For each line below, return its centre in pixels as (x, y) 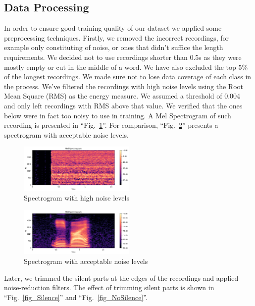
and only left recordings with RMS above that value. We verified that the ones (123, 105)
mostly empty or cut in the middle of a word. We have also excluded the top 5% (126, 67)
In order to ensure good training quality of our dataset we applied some (113, 28)
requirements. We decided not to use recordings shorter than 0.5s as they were (123, 57)
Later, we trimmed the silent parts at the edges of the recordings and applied (121, 278)
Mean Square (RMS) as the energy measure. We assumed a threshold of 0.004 (122, 96)
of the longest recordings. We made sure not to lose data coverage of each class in (128, 76)
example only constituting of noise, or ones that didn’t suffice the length (114, 47)
